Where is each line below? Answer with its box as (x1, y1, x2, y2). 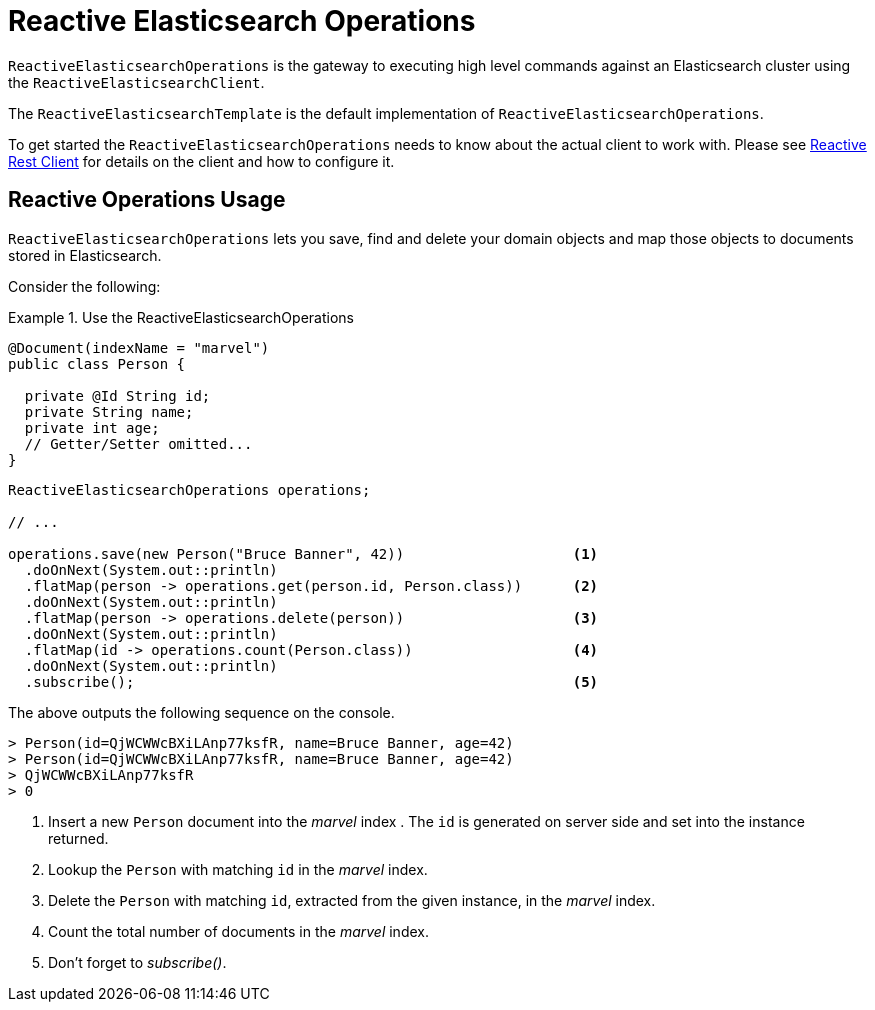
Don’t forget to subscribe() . (48, 953, 227, 971)
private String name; (24, 403, 194, 420)
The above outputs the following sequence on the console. (8, 703, 395, 721)
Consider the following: (8, 277, 161, 295)
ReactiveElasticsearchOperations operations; (8, 481, 371, 498)
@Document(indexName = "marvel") (8, 339, 270, 356)
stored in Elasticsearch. (8, 246, 162, 264)
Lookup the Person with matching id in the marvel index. (48, 860, 428, 878)
